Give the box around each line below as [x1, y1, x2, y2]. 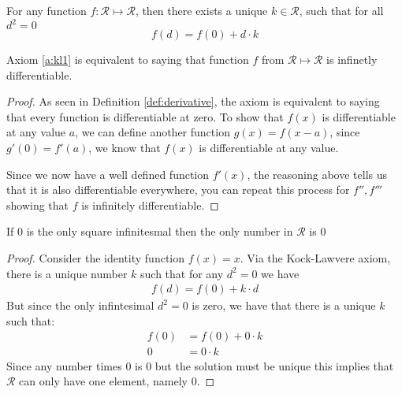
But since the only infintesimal [6, 297, 154, 314]
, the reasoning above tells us [247, 165, 388, 182]
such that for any [140, 265, 224, 281]
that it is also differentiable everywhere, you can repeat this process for [6, 181, 350, 198]
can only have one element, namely [19, 373, 188, 389]
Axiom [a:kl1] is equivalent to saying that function [6, 51, 249, 68]
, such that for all [299, 2, 384, 18]
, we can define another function [75, 124, 230, 140]
